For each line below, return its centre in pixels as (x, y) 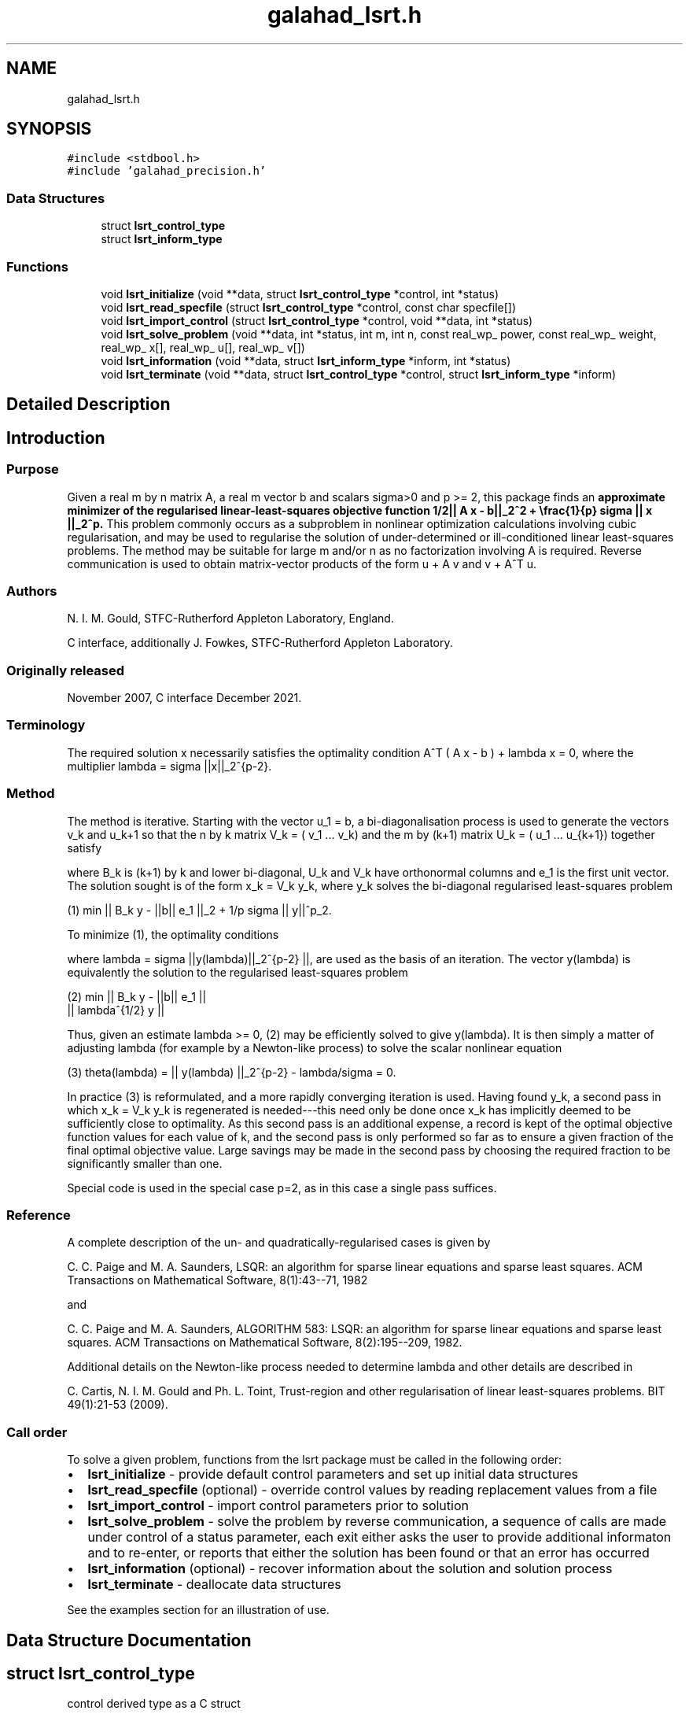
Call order (37, 1432)
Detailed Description (88, 404)
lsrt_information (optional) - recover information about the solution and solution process (350, 1569)
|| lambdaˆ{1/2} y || (116, 1010)
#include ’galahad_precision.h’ (167, 171)
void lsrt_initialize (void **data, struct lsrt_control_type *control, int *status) (300, 294)
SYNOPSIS (49, 129)
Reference (39, 1215)
